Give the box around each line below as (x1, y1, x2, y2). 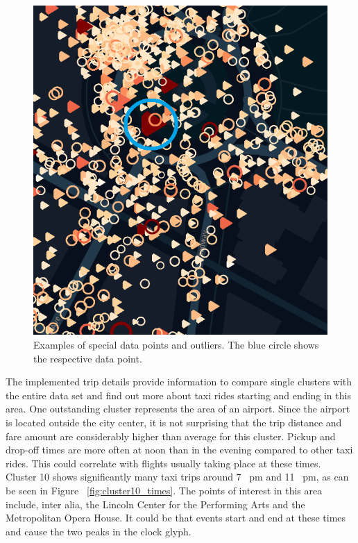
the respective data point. (33, 351, 142, 365)
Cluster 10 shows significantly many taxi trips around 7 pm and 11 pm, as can (6, 469, 349, 484)
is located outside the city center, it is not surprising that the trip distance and (6, 415, 342, 430)
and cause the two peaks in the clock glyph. (6, 524, 191, 538)
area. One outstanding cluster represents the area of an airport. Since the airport (6, 401, 350, 416)
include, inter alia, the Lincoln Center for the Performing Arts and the (6, 496, 305, 511)
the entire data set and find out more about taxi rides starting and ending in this (6, 387, 351, 402)
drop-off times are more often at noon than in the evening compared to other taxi (6, 442, 353, 457)
